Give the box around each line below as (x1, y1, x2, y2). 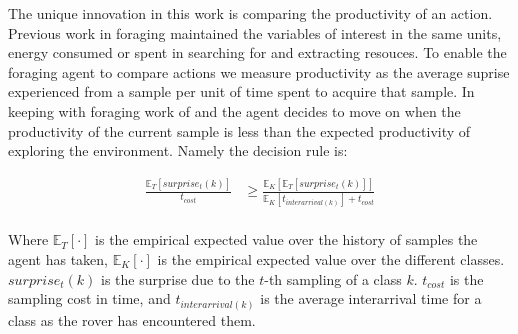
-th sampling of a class (264, 268, 402, 289)
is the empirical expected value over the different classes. (157, 249, 505, 270)
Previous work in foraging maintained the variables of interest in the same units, (8, 22, 502, 43)
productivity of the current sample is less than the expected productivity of (8, 120, 471, 141)
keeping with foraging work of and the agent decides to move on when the (8, 100, 461, 121)
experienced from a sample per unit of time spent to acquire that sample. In (8, 81, 475, 102)
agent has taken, (8, 249, 109, 270)
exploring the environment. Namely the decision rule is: (8, 140, 348, 161)
